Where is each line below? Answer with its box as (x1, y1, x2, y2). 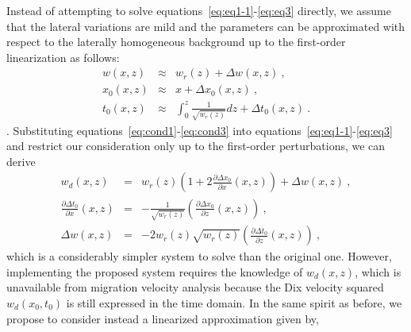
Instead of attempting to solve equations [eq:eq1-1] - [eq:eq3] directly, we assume (6, 2, 391, 18)
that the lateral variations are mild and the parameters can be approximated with (6, 17, 405, 34)
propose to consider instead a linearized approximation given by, (6, 310, 319, 326)
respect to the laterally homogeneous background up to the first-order (6, 33, 346, 50)
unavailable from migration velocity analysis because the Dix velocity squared (6, 279, 384, 295)
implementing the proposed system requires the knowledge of (6, 263, 303, 280)
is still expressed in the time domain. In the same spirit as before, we (66, 295, 402, 311)
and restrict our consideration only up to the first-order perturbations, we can (6, 137, 386, 154)
